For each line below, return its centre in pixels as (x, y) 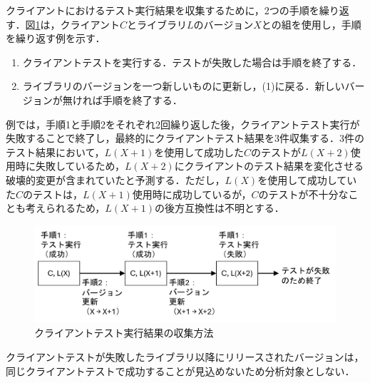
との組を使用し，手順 (311, 24)
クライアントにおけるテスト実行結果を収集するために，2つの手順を (163, 10)
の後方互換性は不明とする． (220, 208)
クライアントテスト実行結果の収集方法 (124, 333)
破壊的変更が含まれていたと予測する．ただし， (115, 179)
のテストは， (53, 194)
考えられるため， (65, 208)
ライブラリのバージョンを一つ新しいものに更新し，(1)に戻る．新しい (184, 86)
